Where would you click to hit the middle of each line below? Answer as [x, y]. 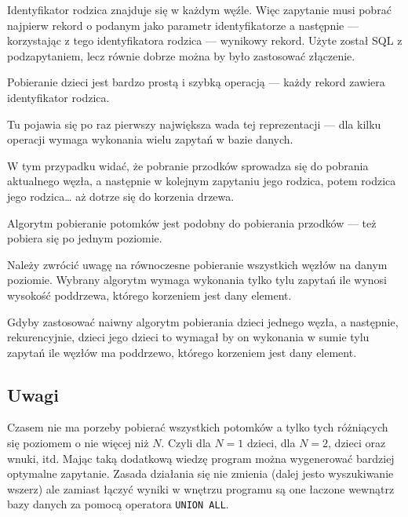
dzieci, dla [271, 443]
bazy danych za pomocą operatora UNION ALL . [118, 504]
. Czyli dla [186, 443]
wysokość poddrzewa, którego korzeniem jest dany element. [149, 295]
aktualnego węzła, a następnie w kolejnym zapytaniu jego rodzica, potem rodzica [202, 181]
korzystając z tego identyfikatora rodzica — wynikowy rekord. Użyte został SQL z [205, 40]
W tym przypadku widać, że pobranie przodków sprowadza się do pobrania [188, 165]
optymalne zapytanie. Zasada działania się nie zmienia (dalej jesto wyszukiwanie [200, 473]
